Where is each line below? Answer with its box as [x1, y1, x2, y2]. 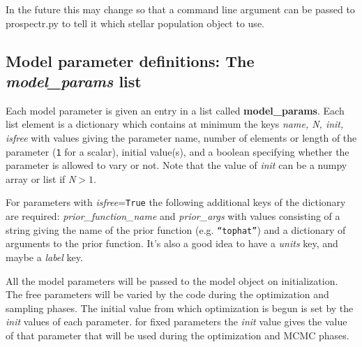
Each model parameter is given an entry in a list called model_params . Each [6, 103, 345, 117]
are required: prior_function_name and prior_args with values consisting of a [6, 209, 340, 223]
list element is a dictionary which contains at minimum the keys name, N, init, [6, 117, 344, 131]
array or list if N [6, 171, 76, 186]
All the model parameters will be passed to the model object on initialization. [6, 273, 338, 288]
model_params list [6, 70, 142, 91]
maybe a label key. [6, 249, 83, 264]
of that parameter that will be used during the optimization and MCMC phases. [6, 327, 349, 342]
